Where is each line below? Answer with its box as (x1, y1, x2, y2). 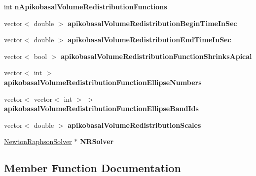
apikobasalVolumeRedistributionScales (68, 119, 201, 130)
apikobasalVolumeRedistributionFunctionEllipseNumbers (4, 77, 202, 87)
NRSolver (79, 136, 114, 147)
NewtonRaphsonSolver (4, 136, 72, 147)
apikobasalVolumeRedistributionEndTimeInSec (68, 34, 231, 45)
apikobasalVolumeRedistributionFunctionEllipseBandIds (4, 103, 199, 114)
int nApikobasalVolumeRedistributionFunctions (4, 1, 167, 11)
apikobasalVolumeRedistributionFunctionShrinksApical (61, 51, 252, 61)
